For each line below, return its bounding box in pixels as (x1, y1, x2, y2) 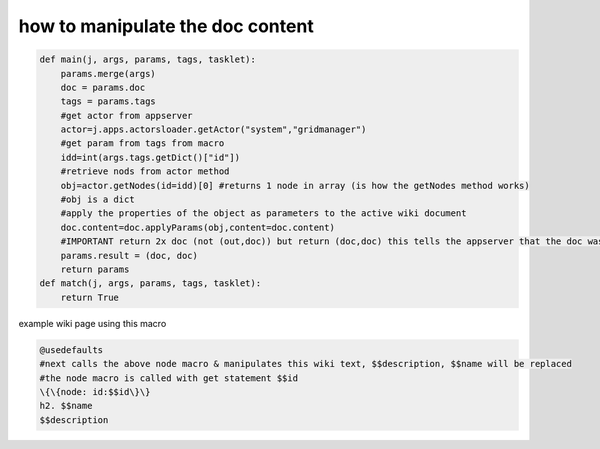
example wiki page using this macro (18, 317, 167, 329)
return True (60, 291, 120, 303)
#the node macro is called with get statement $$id (39, 372, 299, 384)
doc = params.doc (60, 81, 146, 93)
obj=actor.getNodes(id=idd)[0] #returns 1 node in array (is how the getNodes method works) (60, 180, 530, 191)
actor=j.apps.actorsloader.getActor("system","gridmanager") (60, 124, 367, 135)
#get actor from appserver (60, 110, 194, 121)
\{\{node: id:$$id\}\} (39, 386, 151, 397)
